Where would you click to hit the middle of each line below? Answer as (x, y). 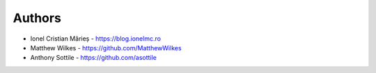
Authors (37, 18)
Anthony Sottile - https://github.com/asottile (93, 58)
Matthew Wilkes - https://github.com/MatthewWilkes (106, 48)
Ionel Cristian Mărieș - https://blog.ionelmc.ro (96, 39)
